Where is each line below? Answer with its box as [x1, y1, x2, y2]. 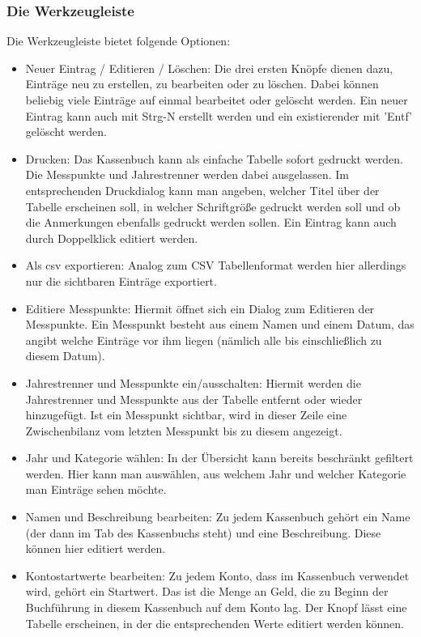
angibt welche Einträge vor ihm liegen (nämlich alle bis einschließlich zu [25, 331, 382, 348]
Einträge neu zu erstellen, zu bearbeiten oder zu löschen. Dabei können [25, 75, 379, 92]
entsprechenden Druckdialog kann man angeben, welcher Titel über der [25, 181, 380, 198]
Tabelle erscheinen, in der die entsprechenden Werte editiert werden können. [25, 614, 404, 631]
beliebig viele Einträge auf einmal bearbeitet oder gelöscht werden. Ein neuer [25, 91, 408, 108]
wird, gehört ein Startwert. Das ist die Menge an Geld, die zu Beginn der [25, 583, 389, 600]
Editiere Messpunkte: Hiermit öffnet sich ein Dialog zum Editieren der [25, 299, 375, 316]
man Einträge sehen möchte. [25, 481, 167, 498]
